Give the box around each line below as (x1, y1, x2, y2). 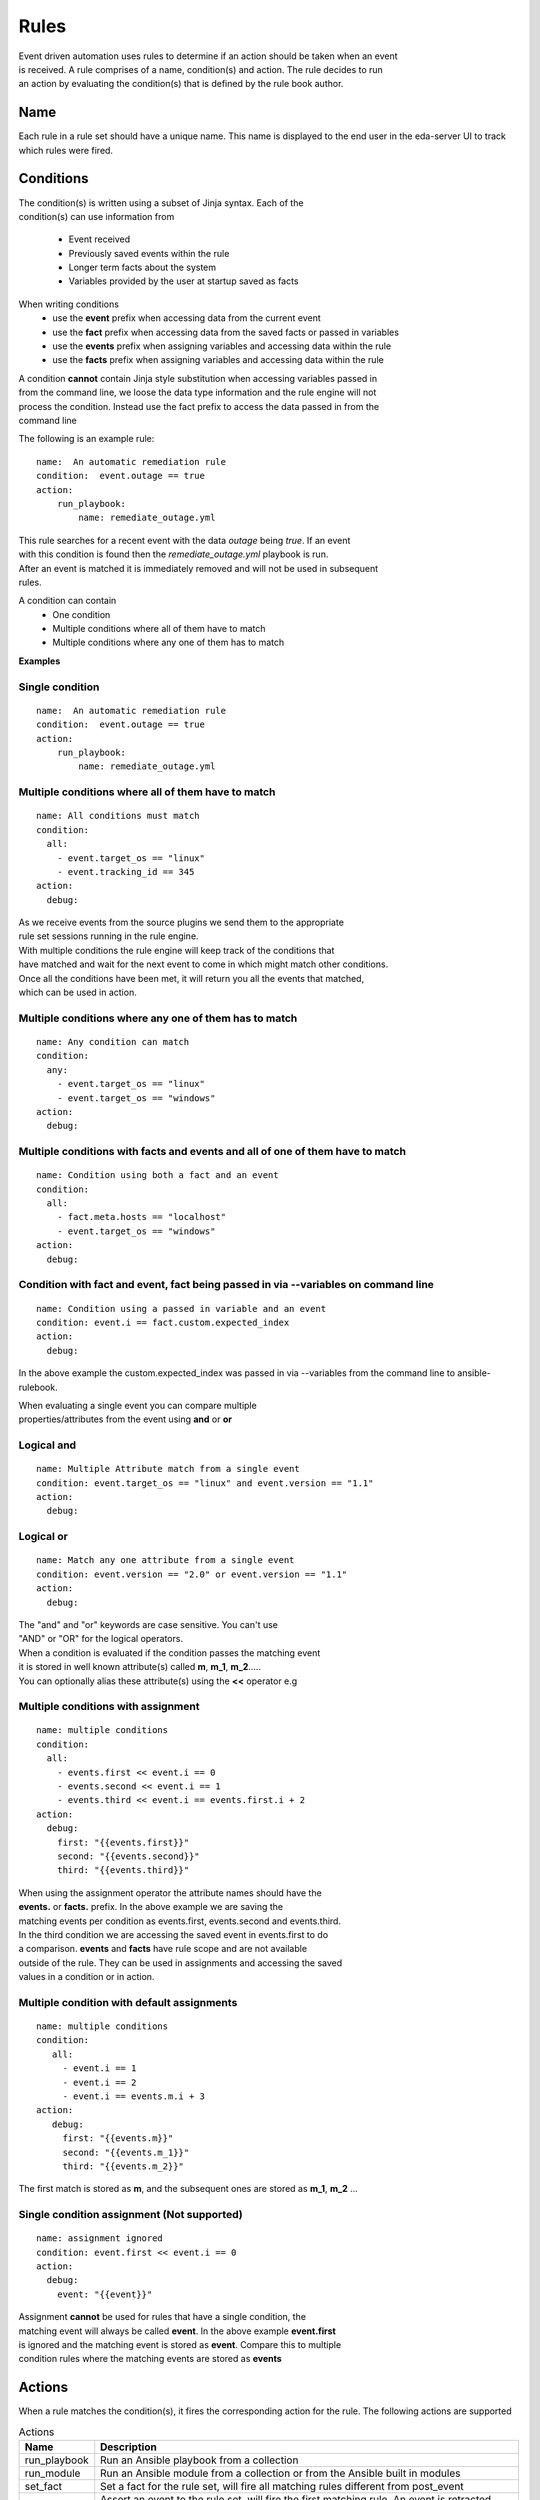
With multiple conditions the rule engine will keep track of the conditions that (18, 944, 335, 956)
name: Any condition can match (36, 1036, 190, 1047)
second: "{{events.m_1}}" (62, 2146, 190, 2158)
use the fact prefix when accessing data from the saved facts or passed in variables (52, 326, 400, 338)
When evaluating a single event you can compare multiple (18, 1399, 257, 1411)
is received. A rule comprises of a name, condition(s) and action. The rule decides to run (18, 63, 384, 75)
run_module (24, 2466, 81, 2480)
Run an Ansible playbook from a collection (100, 2453, 299, 2467)
